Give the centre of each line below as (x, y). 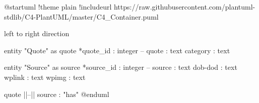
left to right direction (37, 33)
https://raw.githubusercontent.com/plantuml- (184, 7)
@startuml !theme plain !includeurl (58, 7)
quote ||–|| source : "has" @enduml (57, 94)
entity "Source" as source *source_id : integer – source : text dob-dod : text (121, 67)
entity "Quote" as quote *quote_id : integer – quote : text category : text (117, 50)
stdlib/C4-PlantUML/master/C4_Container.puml (81, 16)
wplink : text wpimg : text (45, 77)
